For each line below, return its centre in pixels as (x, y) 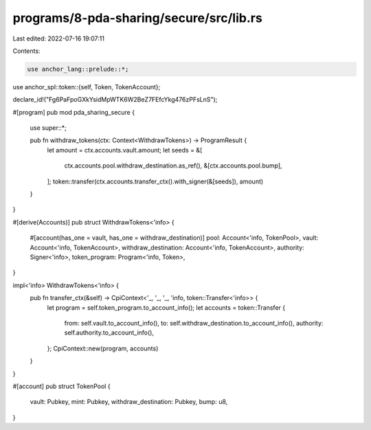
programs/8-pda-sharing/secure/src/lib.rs (137, 18)
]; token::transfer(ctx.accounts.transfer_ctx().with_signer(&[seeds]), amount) (155, 181)
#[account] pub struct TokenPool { (61, 386)
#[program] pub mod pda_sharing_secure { (74, 112)
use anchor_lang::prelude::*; (78, 69)
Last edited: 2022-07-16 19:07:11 (58, 38)
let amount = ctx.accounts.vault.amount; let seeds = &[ (125, 150)
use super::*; (48, 128)
